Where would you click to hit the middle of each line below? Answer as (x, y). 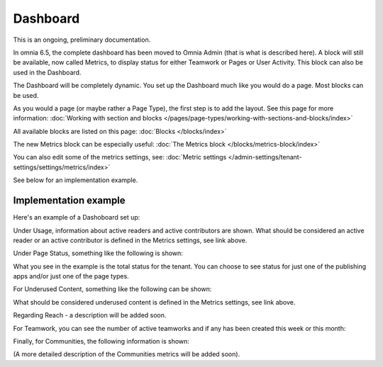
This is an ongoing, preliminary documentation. (82, 40)
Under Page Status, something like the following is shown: (98, 253)
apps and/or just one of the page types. (71, 276)
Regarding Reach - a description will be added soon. (90, 315)
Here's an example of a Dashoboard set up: (77, 218)
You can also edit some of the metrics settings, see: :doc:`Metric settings (120, 157)
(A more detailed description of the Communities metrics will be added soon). (127, 354)
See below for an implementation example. (76, 180)
